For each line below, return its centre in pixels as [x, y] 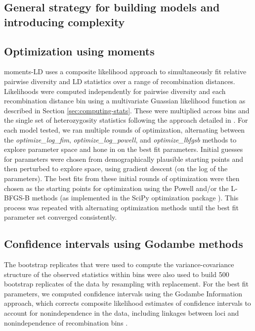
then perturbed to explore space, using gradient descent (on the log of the [116, 168]
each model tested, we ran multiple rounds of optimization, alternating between [125, 129]
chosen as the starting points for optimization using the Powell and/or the [116, 188]
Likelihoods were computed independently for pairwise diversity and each [115, 91]
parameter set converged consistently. [61, 217]
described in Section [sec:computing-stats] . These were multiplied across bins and [127, 110]
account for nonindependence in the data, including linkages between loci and [122, 313]
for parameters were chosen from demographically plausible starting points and [124, 159]
